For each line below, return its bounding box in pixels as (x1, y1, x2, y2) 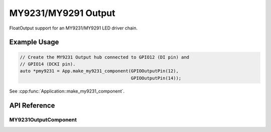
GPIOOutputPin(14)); (130, 75, 182, 81)
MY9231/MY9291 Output (9, 7, 115, 18)
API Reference (9, 101, 55, 109)
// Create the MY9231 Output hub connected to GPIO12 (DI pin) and (20, 54, 190, 60)
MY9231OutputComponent (9, 116, 77, 123)
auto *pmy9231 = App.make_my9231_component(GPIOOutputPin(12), (20, 68, 179, 74)
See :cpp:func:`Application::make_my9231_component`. (9, 88, 125, 94)
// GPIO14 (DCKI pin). (20, 61, 76, 67)
